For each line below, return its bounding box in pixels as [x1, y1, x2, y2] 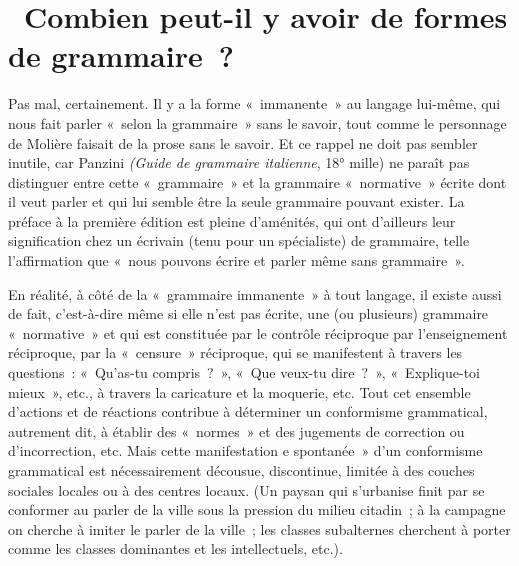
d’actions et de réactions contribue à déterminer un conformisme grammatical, [8, 401, 488, 422]
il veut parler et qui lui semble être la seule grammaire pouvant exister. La [8, 191, 465, 212]
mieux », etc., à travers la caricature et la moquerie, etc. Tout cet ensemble [8, 381, 471, 402]
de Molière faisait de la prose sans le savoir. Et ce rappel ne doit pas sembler [8, 132, 478, 153]
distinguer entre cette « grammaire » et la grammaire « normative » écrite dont [8, 171, 507, 192]
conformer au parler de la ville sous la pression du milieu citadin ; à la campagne [8, 499, 506, 520]
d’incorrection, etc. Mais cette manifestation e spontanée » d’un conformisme [8, 440, 483, 461]
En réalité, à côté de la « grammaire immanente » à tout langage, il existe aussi [8, 283, 502, 304]
